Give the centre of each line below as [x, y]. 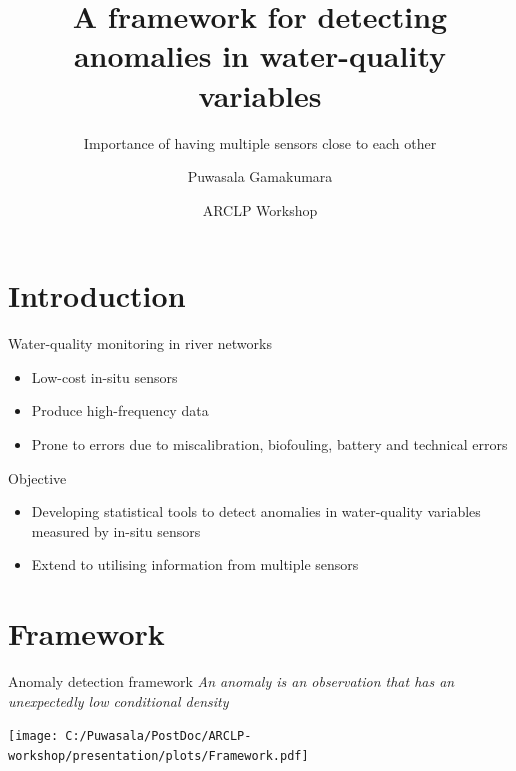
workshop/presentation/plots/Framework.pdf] [158, 755]
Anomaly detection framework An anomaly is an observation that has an [231, 681]
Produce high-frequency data [120, 410]
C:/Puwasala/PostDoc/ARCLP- [158, 736]
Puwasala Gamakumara [260, 176]
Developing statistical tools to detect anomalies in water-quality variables [256, 511]
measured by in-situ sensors [116, 530]
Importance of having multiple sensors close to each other [260, 142]
